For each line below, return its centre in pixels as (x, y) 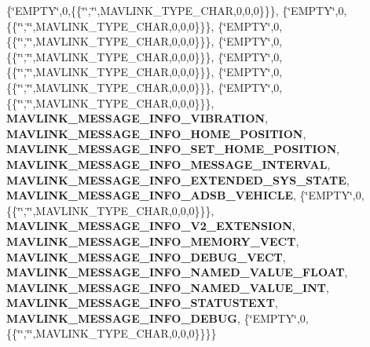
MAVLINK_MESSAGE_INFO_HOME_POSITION (155, 133)
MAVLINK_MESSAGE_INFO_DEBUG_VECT (145, 256)
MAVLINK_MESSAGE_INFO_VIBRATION (136, 118)
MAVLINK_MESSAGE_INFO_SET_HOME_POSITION (172, 149)
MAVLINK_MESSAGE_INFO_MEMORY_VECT (151, 241)
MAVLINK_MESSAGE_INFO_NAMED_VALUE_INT (166, 287)
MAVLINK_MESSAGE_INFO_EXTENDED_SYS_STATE (176, 179)
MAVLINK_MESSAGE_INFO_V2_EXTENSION (149, 226)
